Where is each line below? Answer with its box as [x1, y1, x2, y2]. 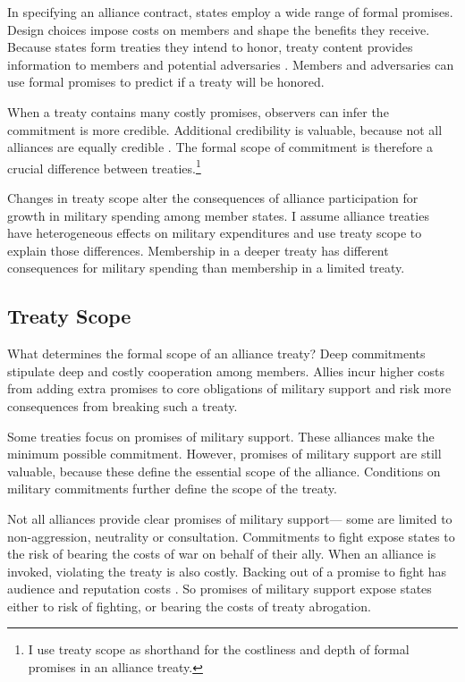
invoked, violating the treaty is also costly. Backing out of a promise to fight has [7, 561, 447, 580]
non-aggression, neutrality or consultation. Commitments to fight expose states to [7, 526, 455, 545]
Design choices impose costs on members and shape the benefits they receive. [7, 20, 430, 38]
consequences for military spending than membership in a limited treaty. [7, 258, 405, 277]
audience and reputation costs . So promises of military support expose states [7, 579, 432, 598]
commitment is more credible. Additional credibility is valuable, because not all [7, 120, 443, 139]
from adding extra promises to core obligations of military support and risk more [7, 379, 452, 398]
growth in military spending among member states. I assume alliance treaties [7, 206, 429, 224]
